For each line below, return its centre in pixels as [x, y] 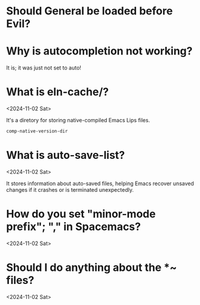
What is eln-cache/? [58, 92]
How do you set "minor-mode [81, 214]
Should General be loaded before [90, 11]
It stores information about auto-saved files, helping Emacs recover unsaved [100, 183]
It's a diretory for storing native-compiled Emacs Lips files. [78, 120]
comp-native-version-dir [37, 131]
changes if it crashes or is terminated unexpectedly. [70, 189]
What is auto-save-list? [66, 155]
